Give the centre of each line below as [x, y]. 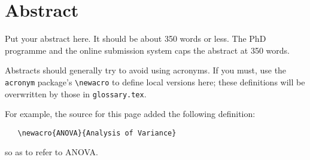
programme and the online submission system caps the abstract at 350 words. [147, 50]
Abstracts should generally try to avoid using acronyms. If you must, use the [146, 70]
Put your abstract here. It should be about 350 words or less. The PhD [136, 39]
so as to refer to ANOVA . [51, 152]
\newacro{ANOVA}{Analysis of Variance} [97, 133]
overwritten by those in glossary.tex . [76, 93]
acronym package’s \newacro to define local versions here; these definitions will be [155, 81]
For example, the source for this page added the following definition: [130, 114]
